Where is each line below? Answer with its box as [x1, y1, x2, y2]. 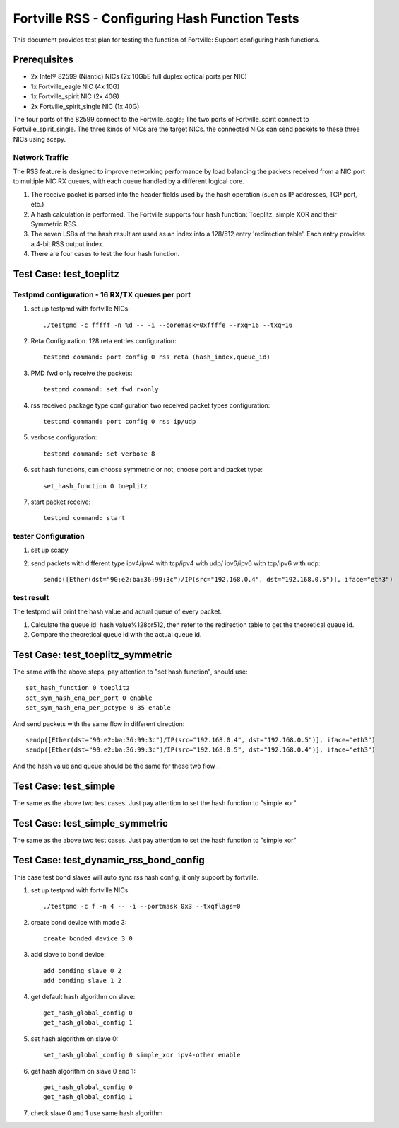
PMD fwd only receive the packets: [30, 369, 133, 377]
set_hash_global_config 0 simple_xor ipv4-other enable [43, 1051, 241, 1059]
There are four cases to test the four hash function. [30, 250, 180, 258]
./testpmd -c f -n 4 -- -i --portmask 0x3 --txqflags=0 [43, 902, 241, 911]
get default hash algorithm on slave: [30, 992, 136, 1001]
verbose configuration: [30, 433, 97, 442]
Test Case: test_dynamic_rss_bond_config [13, 854, 205, 866]
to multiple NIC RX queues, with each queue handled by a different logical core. [13, 177, 245, 185]
